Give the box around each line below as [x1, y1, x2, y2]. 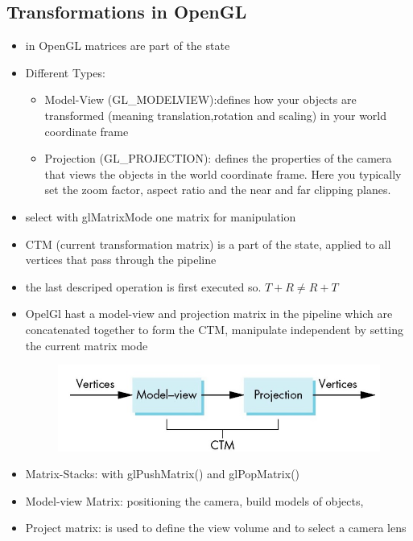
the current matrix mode [25, 337, 148, 353]
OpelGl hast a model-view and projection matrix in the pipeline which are [25, 305, 393, 322]
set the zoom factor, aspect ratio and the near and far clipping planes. [44, 181, 391, 198]
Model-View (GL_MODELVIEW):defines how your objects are [44, 91, 357, 108]
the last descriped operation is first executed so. [25, 278, 262, 295]
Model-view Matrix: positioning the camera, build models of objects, [25, 492, 364, 509]
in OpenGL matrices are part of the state [25, 37, 230, 54]
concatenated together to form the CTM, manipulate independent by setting [25, 320, 403, 337]
